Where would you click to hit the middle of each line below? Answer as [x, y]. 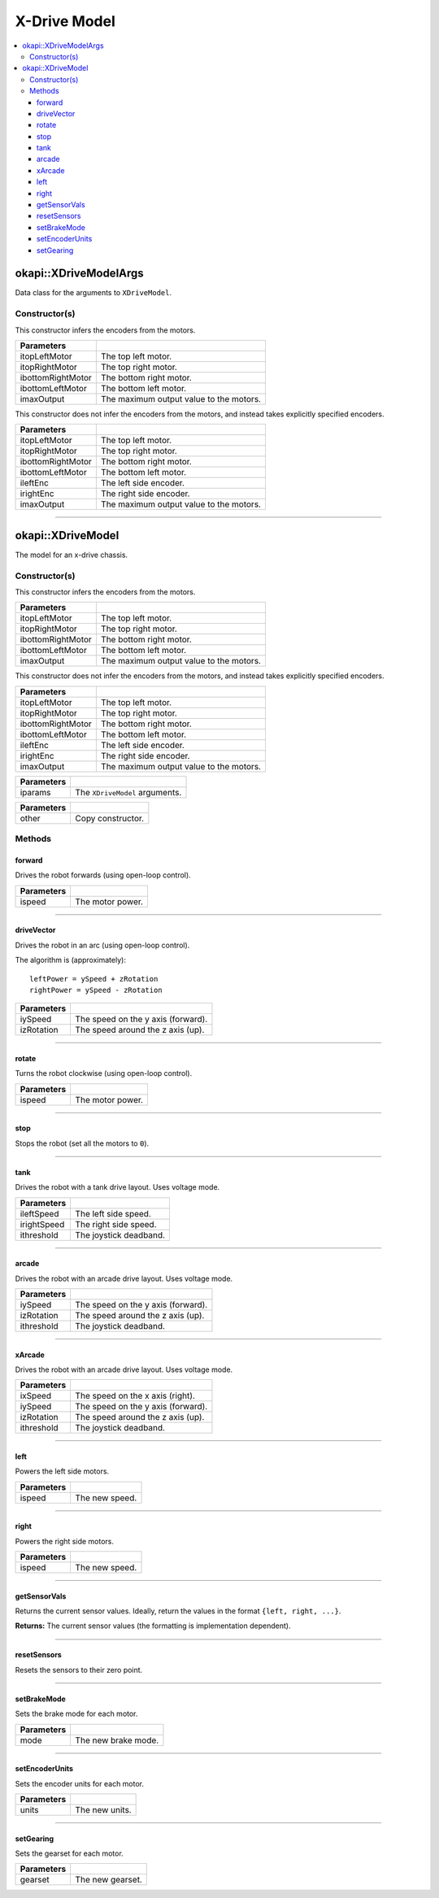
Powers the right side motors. [64, 1541]
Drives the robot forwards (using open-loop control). [103, 875]
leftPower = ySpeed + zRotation [94, 979]
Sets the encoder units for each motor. [80, 1783]
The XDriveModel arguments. [128, 792]
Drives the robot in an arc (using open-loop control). [102, 945]
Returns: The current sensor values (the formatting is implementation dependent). [153, 1626]
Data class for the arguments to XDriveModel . [93, 293]
